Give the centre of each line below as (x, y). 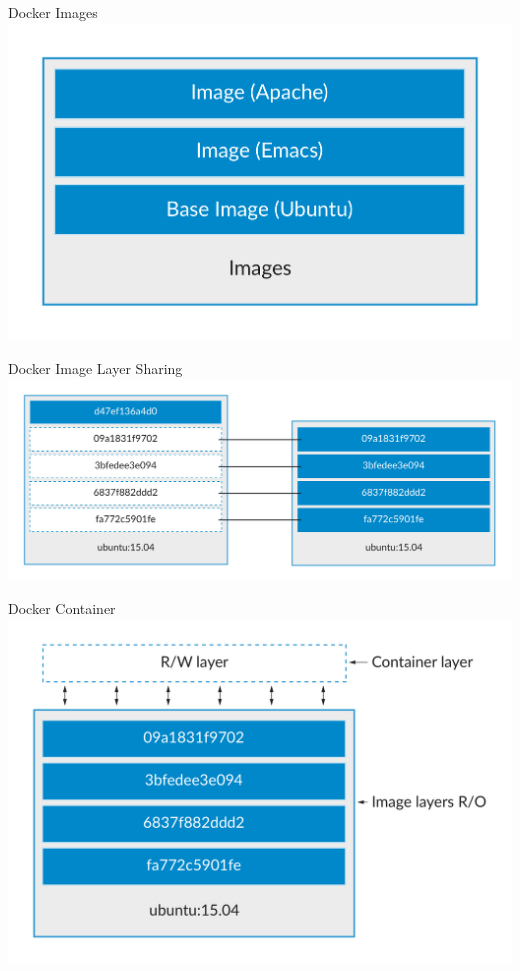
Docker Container (62, 608)
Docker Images (53, 12)
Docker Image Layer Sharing (95, 367)
